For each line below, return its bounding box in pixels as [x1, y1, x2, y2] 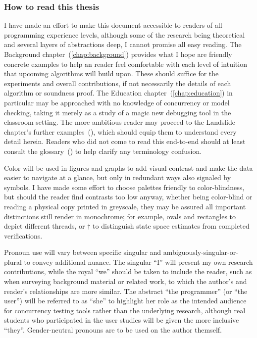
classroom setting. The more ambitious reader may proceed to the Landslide [4, 117, 236, 127]
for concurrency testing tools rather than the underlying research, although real [4, 305, 246, 315]
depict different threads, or [4, 221, 85, 231]
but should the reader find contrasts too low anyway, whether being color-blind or [4, 192, 253, 202]
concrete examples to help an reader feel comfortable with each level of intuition [4, 58, 247, 69]
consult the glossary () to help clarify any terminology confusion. [4, 145, 202, 156]
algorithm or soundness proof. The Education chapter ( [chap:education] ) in [4, 88, 233, 98]
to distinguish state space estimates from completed [93, 221, 250, 231]
